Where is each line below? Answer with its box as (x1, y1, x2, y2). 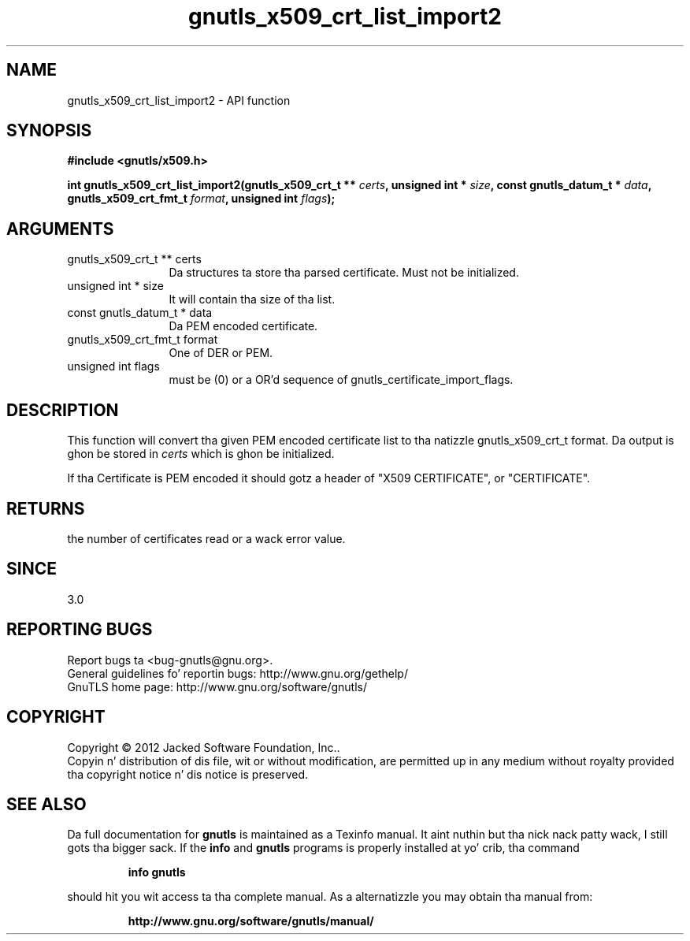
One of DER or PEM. (169, 346, 273, 360)
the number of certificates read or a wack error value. (67, 531, 346, 545)
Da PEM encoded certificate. (169, 319, 318, 333)
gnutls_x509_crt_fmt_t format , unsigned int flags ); (67, 192, 336, 206)
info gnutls (128, 865, 186, 880)
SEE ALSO (6, 794, 87, 814)
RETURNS (6, 498, 85, 519)
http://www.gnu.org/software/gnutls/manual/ (128, 914, 374, 928)
